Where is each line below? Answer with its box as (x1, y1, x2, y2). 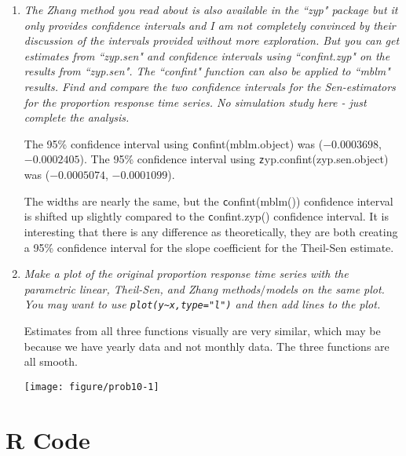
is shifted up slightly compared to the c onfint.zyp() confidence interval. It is (24, 208, 389, 224)
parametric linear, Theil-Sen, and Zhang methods (24, 280, 261, 297)
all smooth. (24, 353, 78, 370)
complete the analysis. (24, 109, 130, 126)
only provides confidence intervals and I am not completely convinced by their (24, 16, 396, 33)
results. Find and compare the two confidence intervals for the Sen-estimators (24, 78, 396, 94)
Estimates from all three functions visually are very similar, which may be (24, 323, 381, 338)
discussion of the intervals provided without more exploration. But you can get (24, 32, 400, 49)
